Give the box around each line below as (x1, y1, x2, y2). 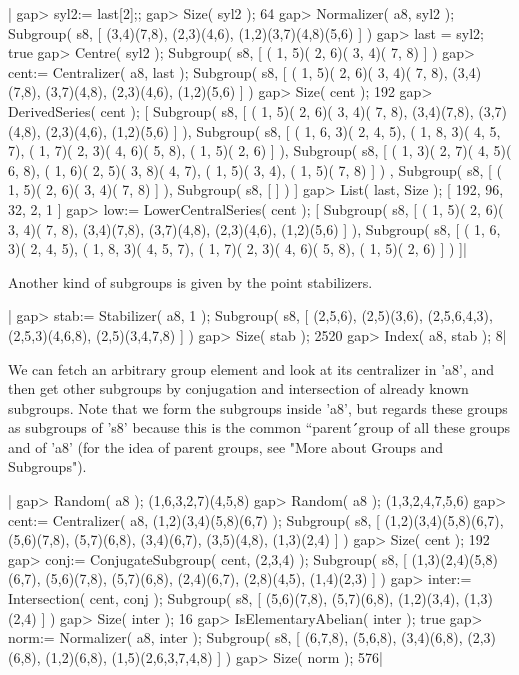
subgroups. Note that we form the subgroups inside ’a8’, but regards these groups (8, 397, 508, 418)
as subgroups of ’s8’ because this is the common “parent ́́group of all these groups (8, 417, 511, 438)
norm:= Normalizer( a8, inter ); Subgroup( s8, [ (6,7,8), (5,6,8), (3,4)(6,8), (8, 627, 463, 648)
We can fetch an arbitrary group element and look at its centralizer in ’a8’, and (8, 358, 495, 379)
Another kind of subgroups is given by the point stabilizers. (8, 271, 373, 292)
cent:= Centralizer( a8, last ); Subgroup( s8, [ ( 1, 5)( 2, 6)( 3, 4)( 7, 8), (8, 61, 448, 82)
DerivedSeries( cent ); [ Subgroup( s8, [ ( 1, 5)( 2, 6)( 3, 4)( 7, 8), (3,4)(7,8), (8, 100, 474, 121)
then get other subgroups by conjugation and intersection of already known (8, 378, 469, 399)
